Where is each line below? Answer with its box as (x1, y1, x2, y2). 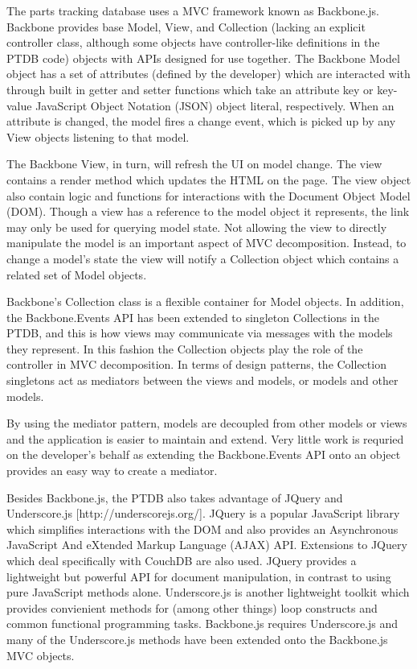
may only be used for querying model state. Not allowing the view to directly (6, 218, 387, 235)
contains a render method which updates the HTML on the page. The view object (6, 171, 411, 188)
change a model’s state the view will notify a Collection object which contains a (6, 250, 399, 266)
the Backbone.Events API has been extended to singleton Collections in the (6, 308, 380, 325)
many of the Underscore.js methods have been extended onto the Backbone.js (6, 630, 388, 647)
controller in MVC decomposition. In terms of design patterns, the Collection (6, 356, 386, 373)
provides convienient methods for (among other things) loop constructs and (6, 599, 378, 616)
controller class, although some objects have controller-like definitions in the (6, 34, 380, 51)
